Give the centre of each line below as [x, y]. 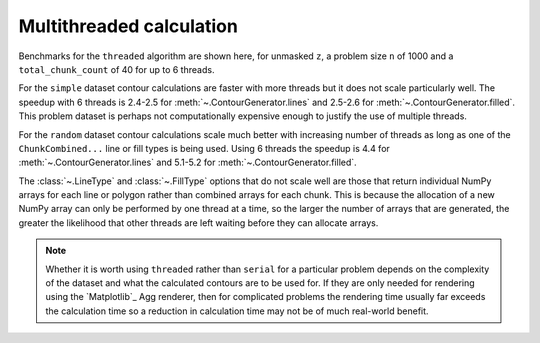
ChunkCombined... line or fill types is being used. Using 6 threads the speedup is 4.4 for [204, 148]
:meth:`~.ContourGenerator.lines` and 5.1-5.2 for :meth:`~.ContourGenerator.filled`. [187, 162]
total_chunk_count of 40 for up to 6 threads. [116, 69]
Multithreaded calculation [128, 26]
